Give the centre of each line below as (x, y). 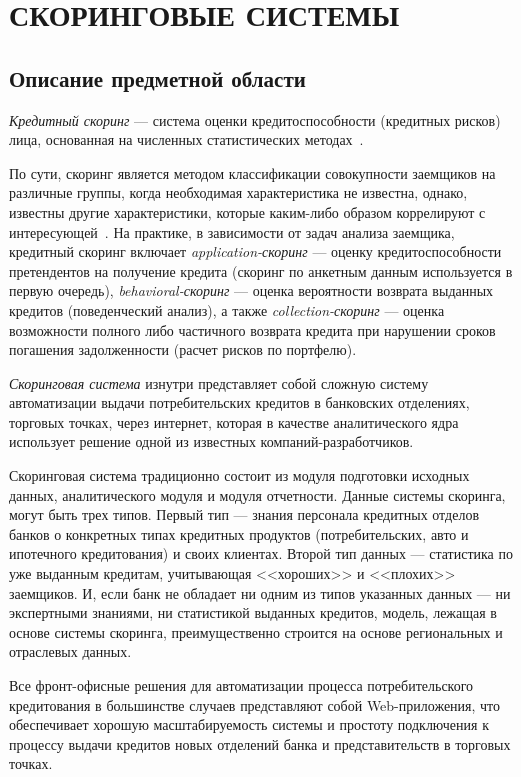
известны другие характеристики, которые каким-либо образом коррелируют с (247, 211)
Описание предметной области (157, 77)
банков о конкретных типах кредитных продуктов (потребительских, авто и (239, 533)
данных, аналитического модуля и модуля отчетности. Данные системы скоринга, (257, 494)
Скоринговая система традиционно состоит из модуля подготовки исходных (239, 475)
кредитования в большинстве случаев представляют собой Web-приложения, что (255, 704)
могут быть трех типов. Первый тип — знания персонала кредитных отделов (244, 514)
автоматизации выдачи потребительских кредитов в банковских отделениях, (239, 402)
